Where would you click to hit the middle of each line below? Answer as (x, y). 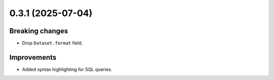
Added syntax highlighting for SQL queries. (67, 69)
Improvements (33, 57)
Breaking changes (39, 31)
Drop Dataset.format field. (53, 43)
